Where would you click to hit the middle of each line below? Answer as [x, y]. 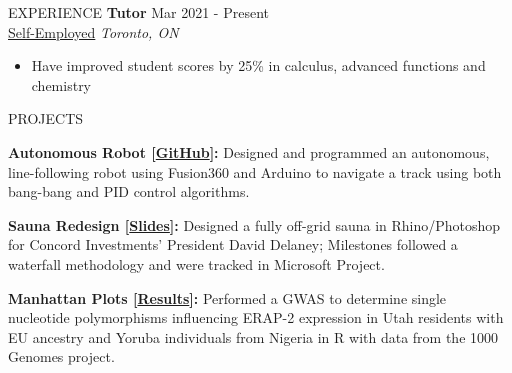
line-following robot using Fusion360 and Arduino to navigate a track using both [255, 171]
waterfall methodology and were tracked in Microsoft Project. [196, 263]
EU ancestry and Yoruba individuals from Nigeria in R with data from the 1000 [253, 336]
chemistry [61, 84]
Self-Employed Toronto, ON [93, 31]
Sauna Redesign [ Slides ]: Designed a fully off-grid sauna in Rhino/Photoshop [254, 224]
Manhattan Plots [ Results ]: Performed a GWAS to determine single [227, 297]
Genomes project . [61, 356]
